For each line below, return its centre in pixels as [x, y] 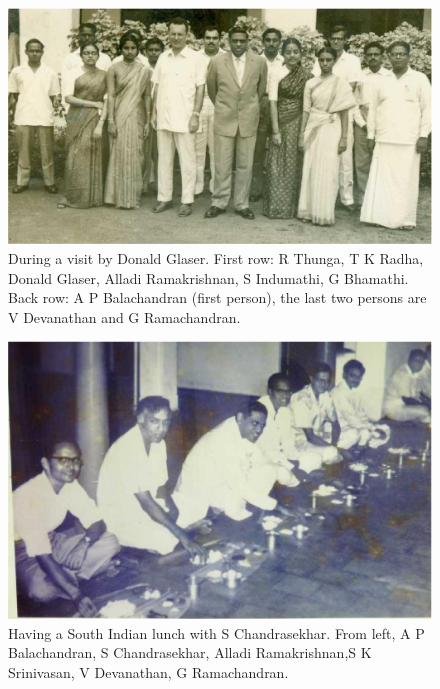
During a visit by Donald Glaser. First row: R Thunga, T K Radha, [216, 258]
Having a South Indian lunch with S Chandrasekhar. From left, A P [216, 632]
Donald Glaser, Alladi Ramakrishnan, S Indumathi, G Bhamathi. [208, 277]
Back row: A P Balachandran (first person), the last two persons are [217, 297]
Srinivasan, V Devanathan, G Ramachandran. [148, 672]
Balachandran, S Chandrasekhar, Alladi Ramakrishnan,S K [190, 652]
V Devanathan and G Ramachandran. [124, 316]
